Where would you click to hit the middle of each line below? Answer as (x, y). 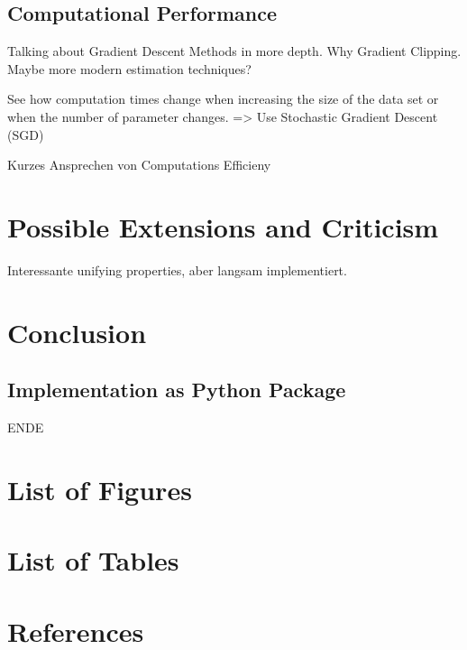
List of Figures (100, 489)
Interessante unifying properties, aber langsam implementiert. (177, 269)
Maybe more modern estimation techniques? (129, 68)
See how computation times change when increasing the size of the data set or (223, 99)
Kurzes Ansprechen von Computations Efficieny (139, 165)
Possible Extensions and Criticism (223, 226)
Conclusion (77, 332)
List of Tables (93, 560)
